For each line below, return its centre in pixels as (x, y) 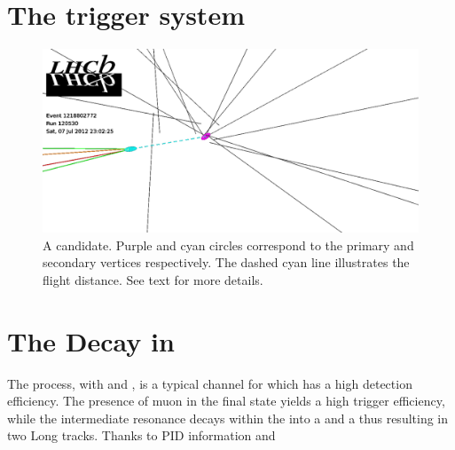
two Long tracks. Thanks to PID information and (141, 435)
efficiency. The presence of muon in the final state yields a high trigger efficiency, (226, 401)
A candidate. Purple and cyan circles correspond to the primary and (228, 245)
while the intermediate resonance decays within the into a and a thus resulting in (228, 418)
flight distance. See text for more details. (153, 279)
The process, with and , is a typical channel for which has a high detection (210, 383)
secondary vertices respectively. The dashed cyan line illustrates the (226, 262)
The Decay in (91, 340)
